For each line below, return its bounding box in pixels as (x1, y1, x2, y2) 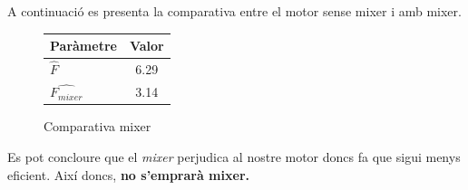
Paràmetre (50, 36, 117, 55)
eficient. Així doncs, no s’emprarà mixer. (7, 165, 249, 184)
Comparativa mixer (44, 117, 151, 136)
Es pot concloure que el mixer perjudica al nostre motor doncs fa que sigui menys (7, 147, 461, 166)
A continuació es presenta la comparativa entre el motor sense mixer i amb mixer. (7, 2, 462, 20)
